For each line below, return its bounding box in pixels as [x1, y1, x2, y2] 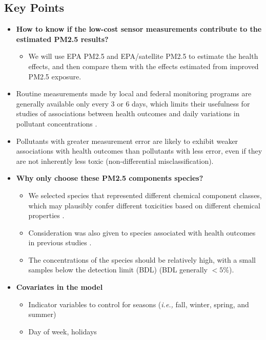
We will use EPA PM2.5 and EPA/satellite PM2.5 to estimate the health [28, 51, 258, 61]
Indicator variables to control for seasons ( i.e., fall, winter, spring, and [28, 299, 249, 309]
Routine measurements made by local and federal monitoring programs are [16, 88, 252, 99]
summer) [28, 309, 56, 320]
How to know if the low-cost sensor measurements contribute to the [16, 24, 262, 34]
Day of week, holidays [28, 326, 97, 336]
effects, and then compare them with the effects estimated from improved [28, 60, 259, 71]
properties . [28, 210, 65, 221]
